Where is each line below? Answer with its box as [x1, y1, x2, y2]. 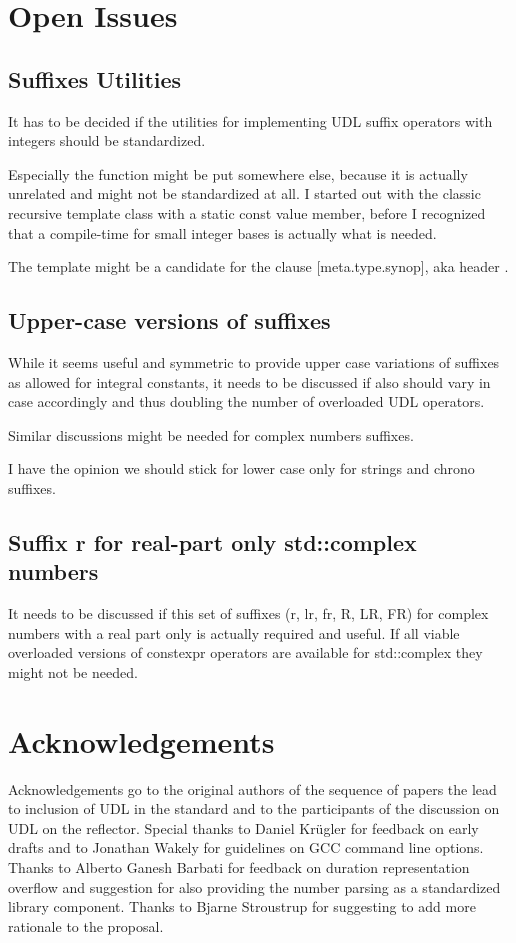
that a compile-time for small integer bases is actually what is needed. [8, 222, 437, 243]
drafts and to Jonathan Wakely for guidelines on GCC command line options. [8, 837, 484, 858]
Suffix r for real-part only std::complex [8, 526, 417, 557]
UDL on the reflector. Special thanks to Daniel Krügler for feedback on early [8, 817, 479, 838]
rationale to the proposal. [8, 915, 164, 936]
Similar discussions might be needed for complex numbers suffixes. [8, 424, 414, 445]
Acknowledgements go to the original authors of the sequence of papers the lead [8, 778, 497, 799]
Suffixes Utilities [8, 63, 182, 94]
